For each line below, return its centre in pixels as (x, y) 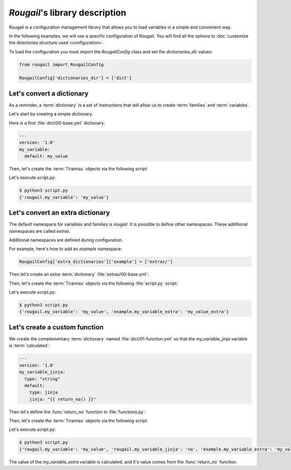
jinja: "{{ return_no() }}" (63, 399)
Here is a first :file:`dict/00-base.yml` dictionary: (57, 123)
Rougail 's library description (67, 13)
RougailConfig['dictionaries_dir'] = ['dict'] (75, 78)
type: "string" (42, 379)
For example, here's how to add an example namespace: (65, 249)
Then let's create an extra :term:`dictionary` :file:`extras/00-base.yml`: (79, 275)
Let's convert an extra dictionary (59, 213)
